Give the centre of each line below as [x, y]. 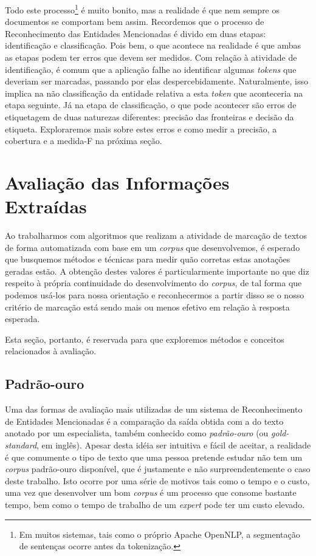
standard [21, 445]
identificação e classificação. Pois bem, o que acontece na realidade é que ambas [153, 45]
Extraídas [46, 206]
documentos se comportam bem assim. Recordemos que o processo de [135, 22]
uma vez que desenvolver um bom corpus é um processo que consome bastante [151, 493]
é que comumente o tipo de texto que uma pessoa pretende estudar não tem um [154, 457]
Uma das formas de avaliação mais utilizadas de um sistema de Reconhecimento [154, 409]
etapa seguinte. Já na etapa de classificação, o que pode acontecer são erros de [151, 105]
